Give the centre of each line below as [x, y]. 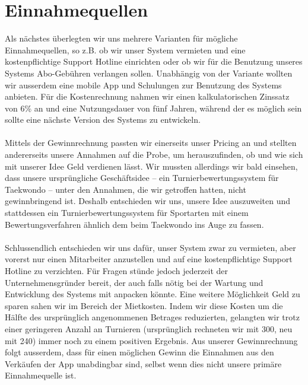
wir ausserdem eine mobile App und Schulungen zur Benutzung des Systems [143, 85]
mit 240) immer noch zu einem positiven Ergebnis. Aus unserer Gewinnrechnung [151, 340]
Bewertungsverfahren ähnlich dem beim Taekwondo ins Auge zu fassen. [134, 224]
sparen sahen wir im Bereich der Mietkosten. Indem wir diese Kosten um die [144, 305]
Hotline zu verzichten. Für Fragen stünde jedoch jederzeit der [117, 271]
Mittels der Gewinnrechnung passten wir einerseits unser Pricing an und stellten [151, 143]
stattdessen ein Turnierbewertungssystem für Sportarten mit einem [127, 213]
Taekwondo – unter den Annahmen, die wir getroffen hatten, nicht [126, 189]
